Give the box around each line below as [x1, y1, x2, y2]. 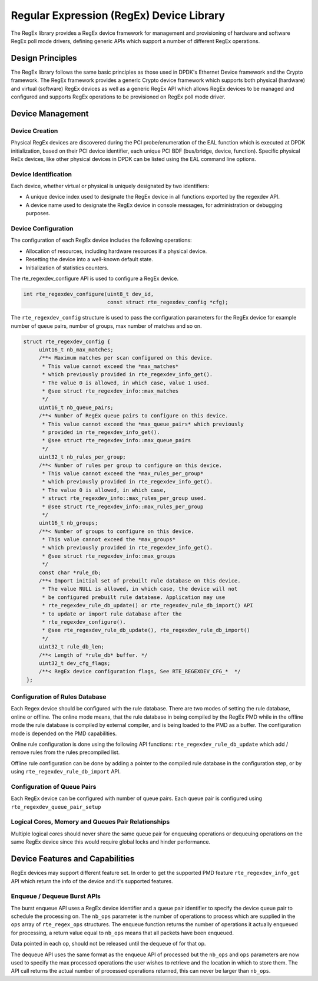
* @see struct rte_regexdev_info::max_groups [42, 552, 176, 559]
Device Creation [11, 127, 58, 135]
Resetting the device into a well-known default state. [25, 256, 153, 263]
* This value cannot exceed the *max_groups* [42, 536, 176, 543]
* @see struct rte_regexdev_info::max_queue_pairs [42, 437, 191, 444]
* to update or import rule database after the [42, 610, 182, 617]
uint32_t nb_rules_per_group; [38, 454, 126, 460]
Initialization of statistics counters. [25, 264, 109, 271]
